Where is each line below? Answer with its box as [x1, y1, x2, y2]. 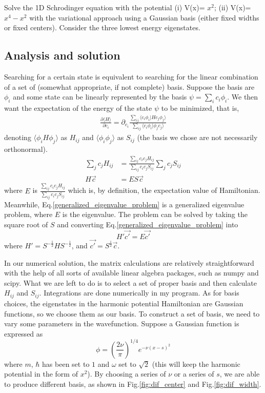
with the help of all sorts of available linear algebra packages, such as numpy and [4, 267, 259, 278]
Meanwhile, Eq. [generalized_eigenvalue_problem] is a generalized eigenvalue [4, 199, 244, 209]
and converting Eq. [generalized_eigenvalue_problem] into [57, 219, 238, 230]
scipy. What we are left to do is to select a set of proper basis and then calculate [4, 277, 257, 288]
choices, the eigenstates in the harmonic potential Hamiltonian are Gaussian [4, 298, 243, 308]
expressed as [4, 328, 43, 339]
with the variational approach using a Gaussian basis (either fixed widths [29, 12, 259, 23]
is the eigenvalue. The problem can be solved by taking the [62, 209, 248, 220]
